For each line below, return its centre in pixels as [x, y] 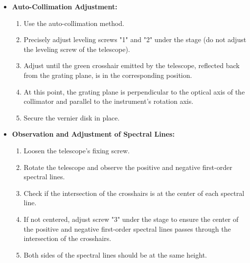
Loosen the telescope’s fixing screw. [77, 150]
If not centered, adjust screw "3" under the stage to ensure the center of [131, 219]
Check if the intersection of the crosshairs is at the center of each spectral [134, 193]
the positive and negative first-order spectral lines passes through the [127, 228]
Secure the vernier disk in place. [72, 117]
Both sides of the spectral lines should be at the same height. [115, 254]
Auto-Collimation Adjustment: [65, 6]
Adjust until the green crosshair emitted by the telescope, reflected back [132, 65]
